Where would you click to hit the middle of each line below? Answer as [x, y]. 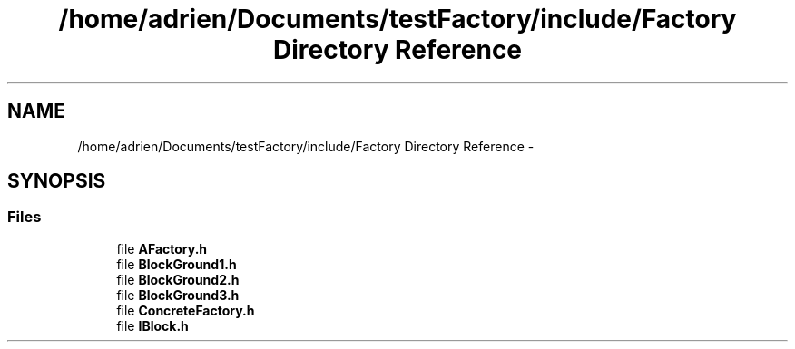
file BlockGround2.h [178, 279]
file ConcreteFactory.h [186, 310]
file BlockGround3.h [178, 295]
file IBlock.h [152, 325]
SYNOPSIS [57, 181]
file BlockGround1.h [177, 264]
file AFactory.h [162, 248]
